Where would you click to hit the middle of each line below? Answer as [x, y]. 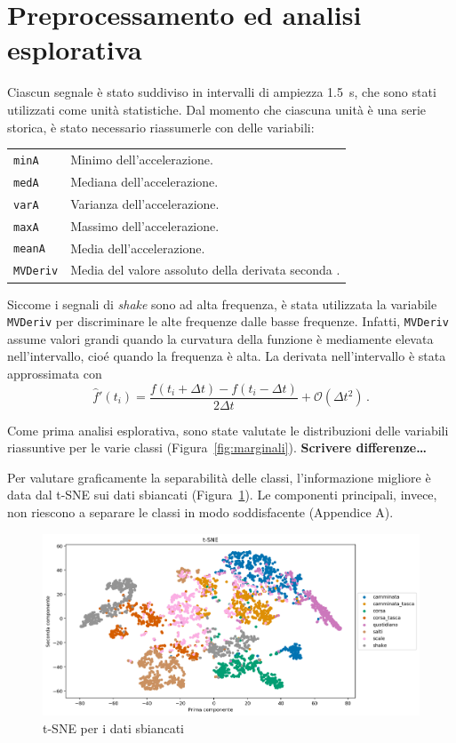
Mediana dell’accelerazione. [144, 181]
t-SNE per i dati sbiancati [113, 727]
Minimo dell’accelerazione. [142, 159]
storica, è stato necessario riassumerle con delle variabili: [161, 127]
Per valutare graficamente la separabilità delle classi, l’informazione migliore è [219, 477]
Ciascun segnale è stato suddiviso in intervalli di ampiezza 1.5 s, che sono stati [222, 92]
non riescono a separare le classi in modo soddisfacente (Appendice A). [200, 512]
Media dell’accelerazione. [138, 248]
